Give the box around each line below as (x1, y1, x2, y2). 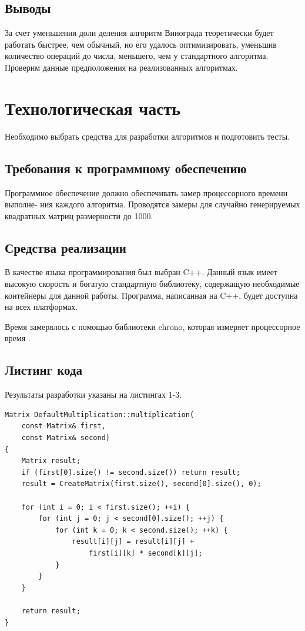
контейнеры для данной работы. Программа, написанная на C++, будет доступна (5, 289, 298, 301)
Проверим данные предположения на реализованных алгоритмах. (5, 61, 238, 73)
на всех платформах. (5, 300, 78, 313)
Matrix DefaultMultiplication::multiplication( (5, 410, 195, 419)
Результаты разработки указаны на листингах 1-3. (5, 388, 182, 401)
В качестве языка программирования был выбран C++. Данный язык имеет (5, 266, 277, 278)
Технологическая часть (5, 95, 181, 120)
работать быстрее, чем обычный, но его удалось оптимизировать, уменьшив (5, 38, 277, 50)
